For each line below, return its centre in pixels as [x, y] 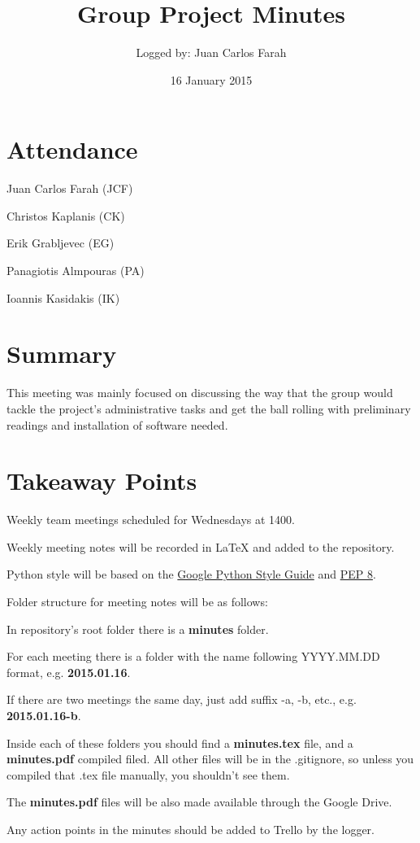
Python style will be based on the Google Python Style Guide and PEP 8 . [191, 574]
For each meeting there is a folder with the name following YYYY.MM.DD [193, 656]
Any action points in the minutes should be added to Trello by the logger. [191, 829]
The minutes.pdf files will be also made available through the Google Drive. [199, 802]
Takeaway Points [102, 480]
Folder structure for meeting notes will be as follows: [137, 602]
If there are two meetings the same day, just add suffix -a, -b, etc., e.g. [182, 699]
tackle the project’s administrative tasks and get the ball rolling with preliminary [209, 408]
